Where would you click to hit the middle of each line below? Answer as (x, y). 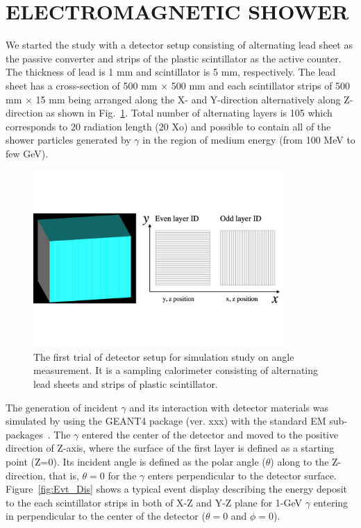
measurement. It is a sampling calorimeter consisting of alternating (176, 370)
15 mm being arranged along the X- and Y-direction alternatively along (188, 99)
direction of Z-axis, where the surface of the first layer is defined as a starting (170, 448)
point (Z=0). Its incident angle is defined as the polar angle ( (136, 462)
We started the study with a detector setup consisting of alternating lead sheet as (179, 45)
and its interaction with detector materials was (229, 407)
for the (122, 475)
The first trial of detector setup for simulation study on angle (164, 356)
